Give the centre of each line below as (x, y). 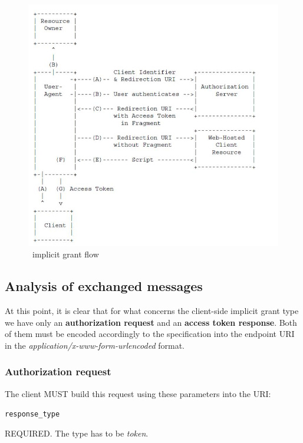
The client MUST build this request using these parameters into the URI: (138, 393)
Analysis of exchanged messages (104, 286)
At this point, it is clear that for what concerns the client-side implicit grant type (152, 311)
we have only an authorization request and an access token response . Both (151, 322)
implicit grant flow (65, 254)
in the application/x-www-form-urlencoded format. (95, 345)
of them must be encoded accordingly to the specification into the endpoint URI (150, 334)
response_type (32, 414)
